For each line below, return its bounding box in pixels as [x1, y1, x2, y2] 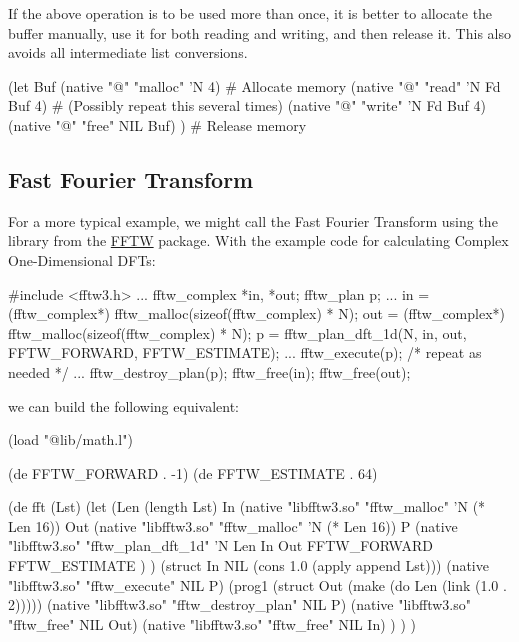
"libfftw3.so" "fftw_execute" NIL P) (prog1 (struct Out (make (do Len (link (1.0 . [8, 574, 507, 595]
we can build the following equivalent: [8, 395, 240, 416]
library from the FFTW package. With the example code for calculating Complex [8, 230, 509, 251]
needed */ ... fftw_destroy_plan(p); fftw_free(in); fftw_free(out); [8, 361, 411, 382]
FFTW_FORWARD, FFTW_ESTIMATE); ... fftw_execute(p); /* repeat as [8, 342, 482, 363]
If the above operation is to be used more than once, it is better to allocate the [8, 3, 493, 23]
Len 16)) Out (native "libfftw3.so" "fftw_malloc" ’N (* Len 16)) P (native [8, 515, 458, 536]
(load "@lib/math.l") [8, 429, 133, 450]
